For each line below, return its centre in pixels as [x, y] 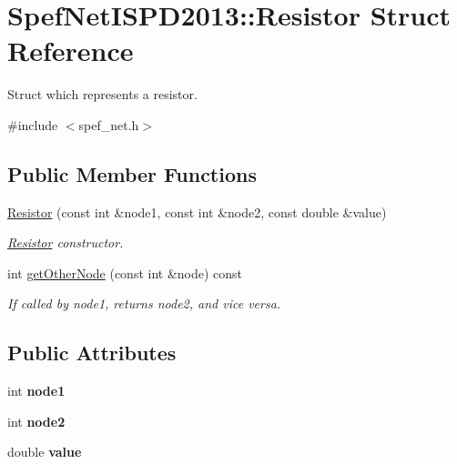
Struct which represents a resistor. [102, 94]
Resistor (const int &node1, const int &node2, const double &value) [197, 212]
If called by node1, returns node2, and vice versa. [144, 303]
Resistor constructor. [66, 242]
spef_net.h [109, 124]
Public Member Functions [132, 173]
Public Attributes [92, 353]
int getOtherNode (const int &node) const [125, 272]
